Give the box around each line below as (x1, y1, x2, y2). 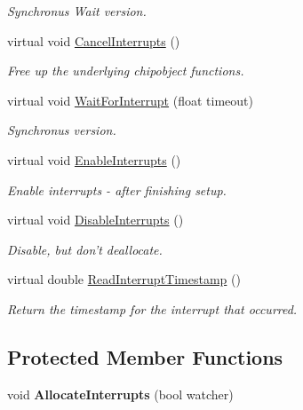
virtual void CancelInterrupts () (7, 31, 180, 50)
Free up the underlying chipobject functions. (7, 61, 244, 80)
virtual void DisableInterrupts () (7, 210, 184, 229)
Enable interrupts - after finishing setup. (7, 180, 227, 199)
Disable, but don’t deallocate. (7, 240, 163, 258)
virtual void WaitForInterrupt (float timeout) (7, 91, 253, 109)
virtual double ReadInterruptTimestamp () (7, 270, 241, 288)
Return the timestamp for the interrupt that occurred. (7, 299, 298, 318)
